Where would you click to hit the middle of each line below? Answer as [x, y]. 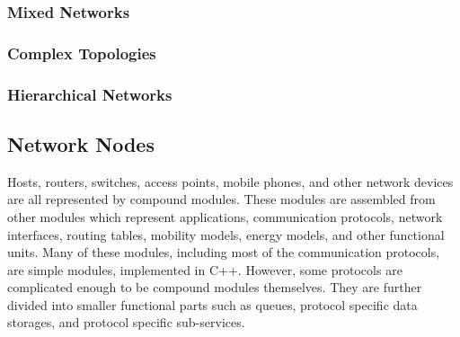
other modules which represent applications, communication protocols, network [225, 216]
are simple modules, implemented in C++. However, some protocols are [205, 269]
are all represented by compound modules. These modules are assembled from [221, 199]
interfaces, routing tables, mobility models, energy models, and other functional [226, 234]
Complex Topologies [82, 53]
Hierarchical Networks [90, 94]
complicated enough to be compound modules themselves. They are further [215, 287]
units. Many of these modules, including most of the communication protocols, [224, 252]
